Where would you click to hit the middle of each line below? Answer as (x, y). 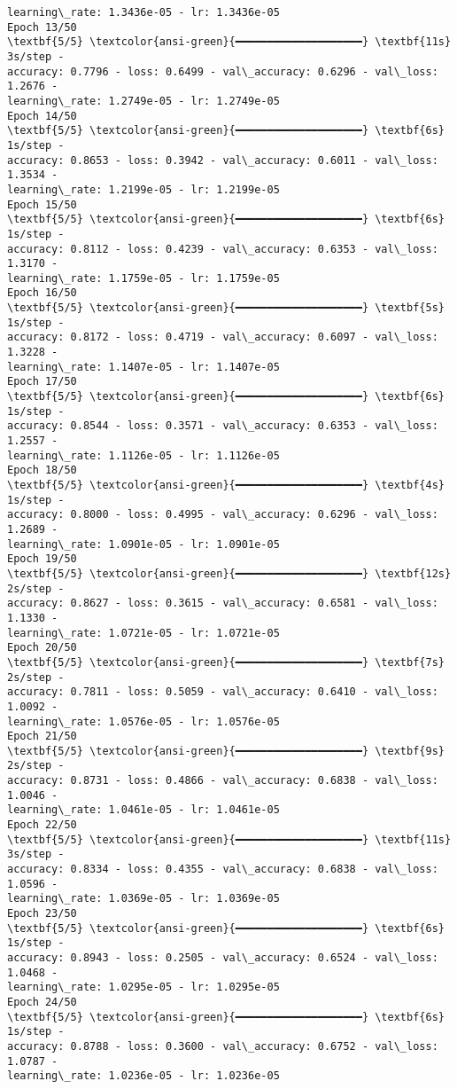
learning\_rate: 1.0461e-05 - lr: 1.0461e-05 (143, 810)
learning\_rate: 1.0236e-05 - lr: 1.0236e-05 (143, 1076)
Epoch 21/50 (42, 736)
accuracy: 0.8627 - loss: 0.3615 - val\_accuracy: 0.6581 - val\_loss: (223, 603)
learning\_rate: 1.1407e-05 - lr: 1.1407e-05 (143, 367)
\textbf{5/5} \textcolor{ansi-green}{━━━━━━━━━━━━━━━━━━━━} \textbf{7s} (226, 662)
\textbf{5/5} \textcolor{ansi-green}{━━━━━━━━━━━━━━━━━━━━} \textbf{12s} (229, 573)
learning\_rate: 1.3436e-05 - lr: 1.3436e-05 (143, 12)
